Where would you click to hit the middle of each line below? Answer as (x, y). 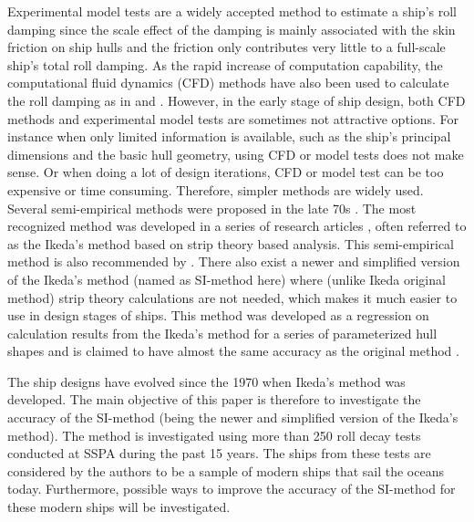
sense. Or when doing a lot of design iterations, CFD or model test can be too (226, 172)
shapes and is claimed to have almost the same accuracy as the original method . (233, 351)
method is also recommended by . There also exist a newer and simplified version (234, 261)
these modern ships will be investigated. (119, 507)
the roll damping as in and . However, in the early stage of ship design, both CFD (237, 100)
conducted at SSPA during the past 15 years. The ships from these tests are (219, 453)
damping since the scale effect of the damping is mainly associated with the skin (232, 29)
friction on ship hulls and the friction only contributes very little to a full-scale (227, 47)
